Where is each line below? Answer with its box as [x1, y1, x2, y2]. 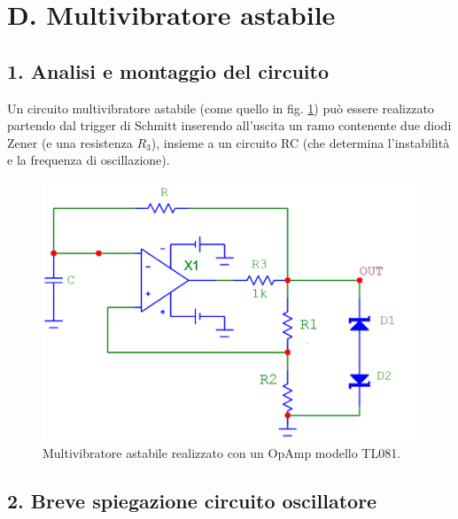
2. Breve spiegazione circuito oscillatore [7, 487, 377, 515]
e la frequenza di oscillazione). [7, 151, 170, 169]
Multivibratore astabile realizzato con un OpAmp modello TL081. [43, 444, 401, 462]
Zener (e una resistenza [7, 133, 133, 151]
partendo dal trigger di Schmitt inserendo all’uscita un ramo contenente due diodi [7, 116, 452, 135]
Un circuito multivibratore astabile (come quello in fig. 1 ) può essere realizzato [7, 98, 434, 117]
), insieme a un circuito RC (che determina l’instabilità [151, 133, 450, 151]
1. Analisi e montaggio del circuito [7, 57, 329, 84]
